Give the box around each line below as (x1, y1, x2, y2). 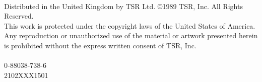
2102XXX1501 (4, 69, 48, 80)
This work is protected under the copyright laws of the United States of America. (4, 20, 255, 31)
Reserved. (4, 11, 34, 21)
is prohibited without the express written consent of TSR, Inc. (4, 40, 196, 50)
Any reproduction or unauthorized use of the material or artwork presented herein (4, 30, 258, 41)
